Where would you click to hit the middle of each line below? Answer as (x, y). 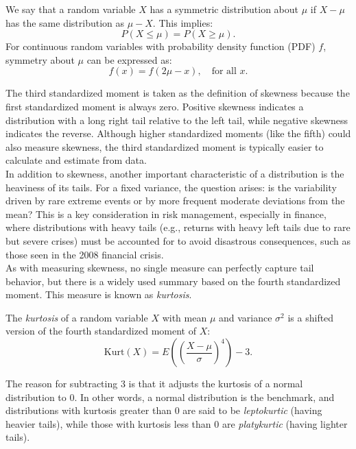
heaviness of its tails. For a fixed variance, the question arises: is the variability (171, 187)
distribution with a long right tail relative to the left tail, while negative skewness (177, 120)
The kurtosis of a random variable (77, 317)
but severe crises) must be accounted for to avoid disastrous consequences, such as (178, 240)
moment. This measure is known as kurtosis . (99, 294)
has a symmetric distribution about (224, 9)
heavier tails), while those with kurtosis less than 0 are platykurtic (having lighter (177, 423)
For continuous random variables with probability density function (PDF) (161, 46)
